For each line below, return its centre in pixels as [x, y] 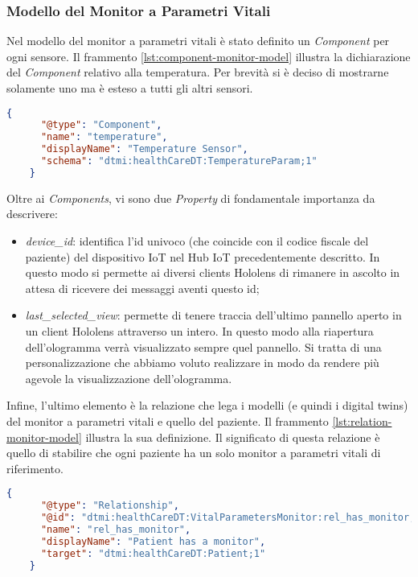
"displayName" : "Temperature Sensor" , [144, 149]
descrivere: [32, 214]
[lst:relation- [362, 420]
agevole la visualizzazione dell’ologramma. [129, 378]
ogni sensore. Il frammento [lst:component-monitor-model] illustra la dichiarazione [209, 56]
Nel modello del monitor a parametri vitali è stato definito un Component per [198, 41]
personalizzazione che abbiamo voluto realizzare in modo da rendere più [202, 363]
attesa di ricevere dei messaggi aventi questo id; [142, 288]
